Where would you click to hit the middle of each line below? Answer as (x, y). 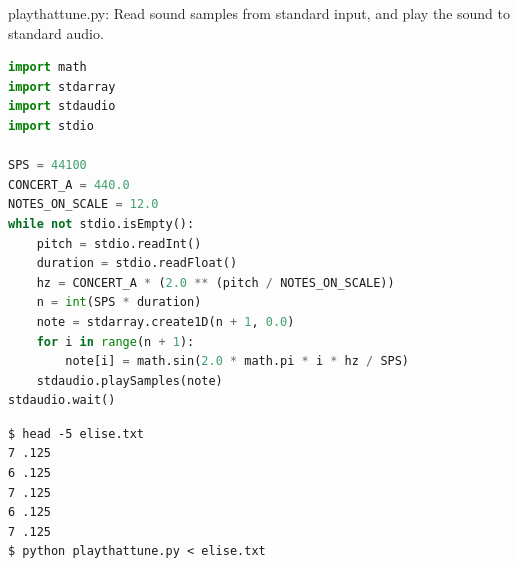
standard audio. (56, 32)
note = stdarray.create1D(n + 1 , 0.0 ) (165, 321)
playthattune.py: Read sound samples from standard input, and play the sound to (259, 13)
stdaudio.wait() (62, 400)
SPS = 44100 (47, 165)
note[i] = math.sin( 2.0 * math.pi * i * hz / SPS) (237, 361)
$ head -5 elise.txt (76, 433)
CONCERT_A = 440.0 (69, 184)
